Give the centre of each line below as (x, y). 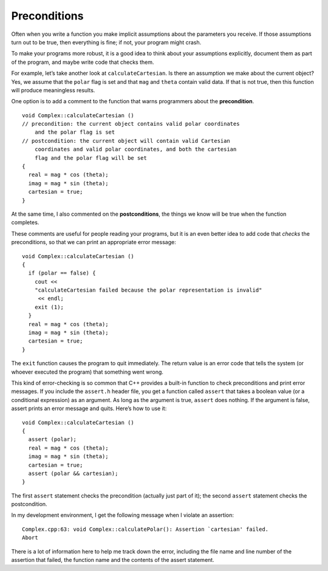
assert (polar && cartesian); (73, 473)
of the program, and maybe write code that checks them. (83, 62)
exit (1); (49, 307)
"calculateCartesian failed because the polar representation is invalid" (148, 290)
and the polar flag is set (75, 132)
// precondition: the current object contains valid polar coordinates (131, 124)
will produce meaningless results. (53, 90)
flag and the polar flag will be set (91, 158)
